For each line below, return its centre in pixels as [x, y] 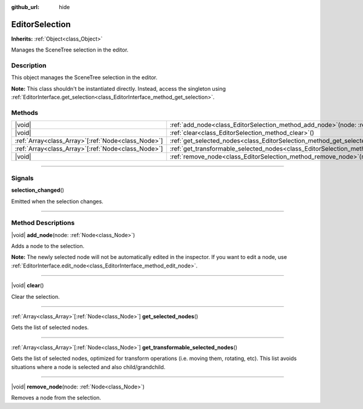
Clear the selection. [35, 296]
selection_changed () [38, 190]
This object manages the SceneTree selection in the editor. [84, 77]
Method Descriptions [43, 223]
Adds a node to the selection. [48, 246]
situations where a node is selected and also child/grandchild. [88, 367]
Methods [25, 113]
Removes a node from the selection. [56, 398]
